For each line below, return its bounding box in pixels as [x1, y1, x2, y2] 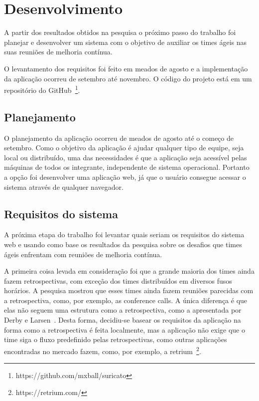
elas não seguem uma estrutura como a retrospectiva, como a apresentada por [4, 305, 242, 315]
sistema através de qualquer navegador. [4, 181, 124, 192]
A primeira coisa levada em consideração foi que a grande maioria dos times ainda [4, 266, 255, 276]
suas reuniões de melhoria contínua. [4, 46, 113, 57]
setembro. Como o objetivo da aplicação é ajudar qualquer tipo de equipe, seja [4, 142, 244, 153]
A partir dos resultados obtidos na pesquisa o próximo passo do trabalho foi [4, 27, 236, 37]
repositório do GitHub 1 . [4, 83, 80, 95]
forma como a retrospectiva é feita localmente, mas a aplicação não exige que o [4, 324, 245, 335]
